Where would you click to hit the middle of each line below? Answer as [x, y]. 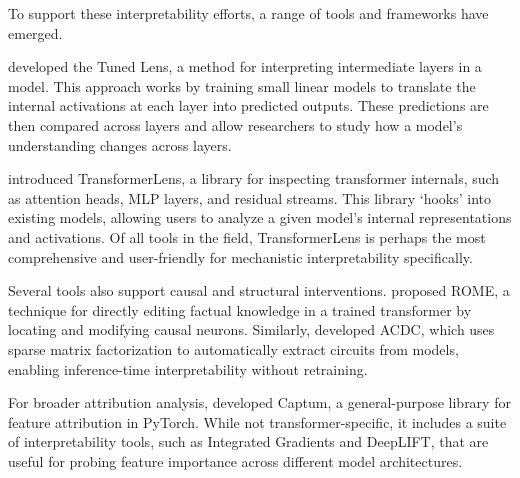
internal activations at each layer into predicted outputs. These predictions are [248, 105]
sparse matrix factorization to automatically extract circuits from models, [233, 348]
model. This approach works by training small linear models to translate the [242, 85]
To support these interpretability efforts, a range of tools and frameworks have [248, 13]
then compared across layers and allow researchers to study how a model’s [235, 124]
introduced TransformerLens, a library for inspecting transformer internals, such [254, 178]
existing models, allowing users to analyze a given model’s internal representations [260, 217]
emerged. [35, 32]
